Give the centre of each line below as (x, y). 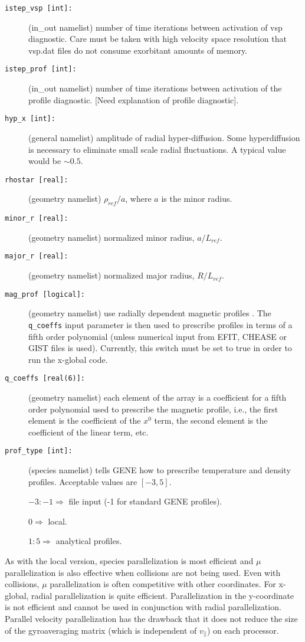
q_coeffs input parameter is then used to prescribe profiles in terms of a (160, 324)
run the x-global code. (68, 359)
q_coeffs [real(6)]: (45, 379)
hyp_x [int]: (30, 119)
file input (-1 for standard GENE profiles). (145, 501)
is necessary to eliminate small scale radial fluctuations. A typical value (157, 149)
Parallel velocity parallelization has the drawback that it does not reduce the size (151, 618)
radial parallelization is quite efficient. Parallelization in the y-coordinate (163, 595)
